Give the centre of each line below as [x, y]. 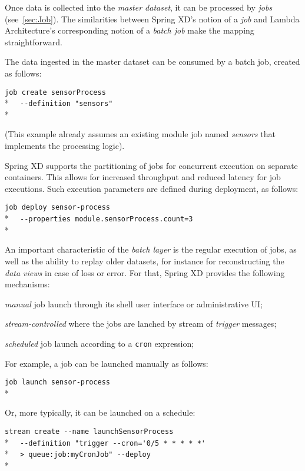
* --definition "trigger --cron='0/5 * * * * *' [105, 442]
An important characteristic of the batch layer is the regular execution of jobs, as [151, 249]
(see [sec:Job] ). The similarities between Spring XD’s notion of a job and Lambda [152, 19]
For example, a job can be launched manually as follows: [107, 363]
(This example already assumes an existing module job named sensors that [140, 134]
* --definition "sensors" [59, 103]
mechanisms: [27, 284]
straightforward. [34, 42]
